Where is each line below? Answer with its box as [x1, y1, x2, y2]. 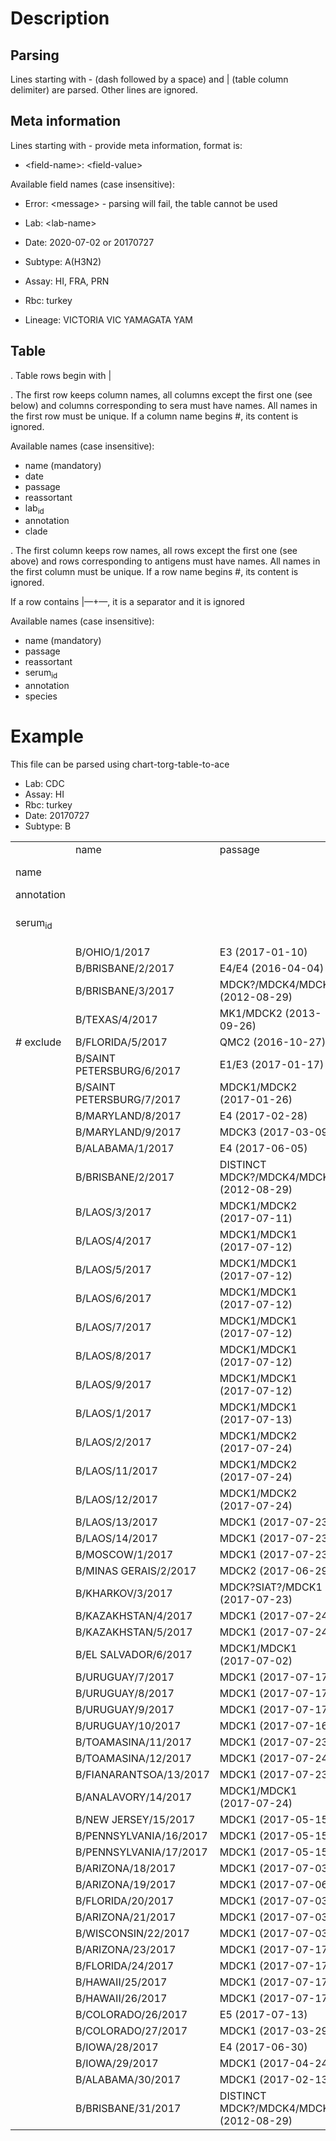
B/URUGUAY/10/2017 [74, 1719, 182, 1733]
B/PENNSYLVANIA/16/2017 [74, 1829, 208, 1843]
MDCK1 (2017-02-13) [219, 2073, 333, 2087]
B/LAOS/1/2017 [74, 1407, 152, 1421]
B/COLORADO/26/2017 [74, 2008, 188, 2022]
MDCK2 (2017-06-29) [219, 1564, 333, 1578]
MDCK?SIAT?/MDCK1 [219, 1580, 323, 1594]
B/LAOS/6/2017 [74, 1292, 152, 1306]
